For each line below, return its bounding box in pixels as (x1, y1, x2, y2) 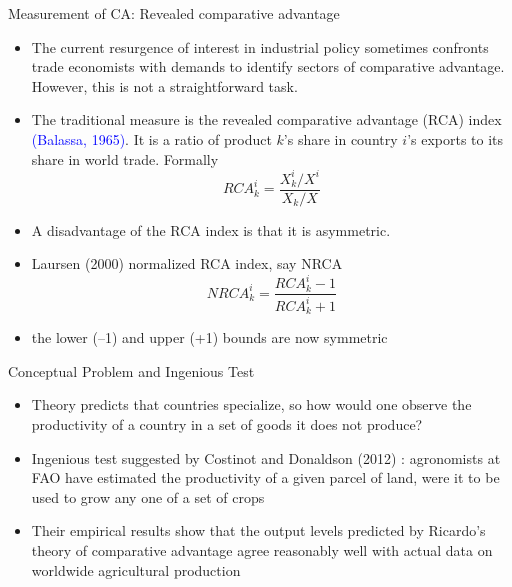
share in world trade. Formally (31, 148, 219, 169)
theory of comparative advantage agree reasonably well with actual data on (31, 540, 493, 561)
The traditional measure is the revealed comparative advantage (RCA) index (31, 109, 502, 130)
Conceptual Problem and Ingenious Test (8, 360, 255, 381)
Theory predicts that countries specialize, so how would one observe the (31, 394, 472, 415)
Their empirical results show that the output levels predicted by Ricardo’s (31, 520, 486, 541)
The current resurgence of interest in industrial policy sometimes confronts (31, 36, 489, 57)
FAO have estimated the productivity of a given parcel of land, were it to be (31, 467, 500, 488)
